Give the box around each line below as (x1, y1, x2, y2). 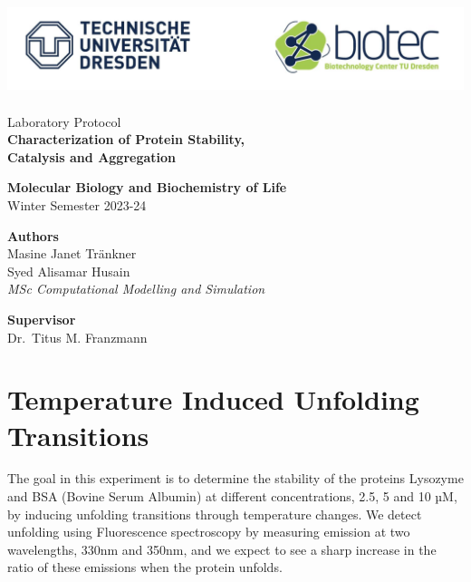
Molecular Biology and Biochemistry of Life (7, 178, 287, 197)
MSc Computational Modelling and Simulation (7, 279, 265, 298)
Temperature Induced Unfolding (7, 381, 419, 418)
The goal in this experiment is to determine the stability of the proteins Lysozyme (7, 469, 464, 488)
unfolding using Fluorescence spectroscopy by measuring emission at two (7, 522, 410, 541)
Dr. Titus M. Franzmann (7, 327, 148, 346)
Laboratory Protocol (7, 112, 121, 131)
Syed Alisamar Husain (7, 261, 130, 280)
